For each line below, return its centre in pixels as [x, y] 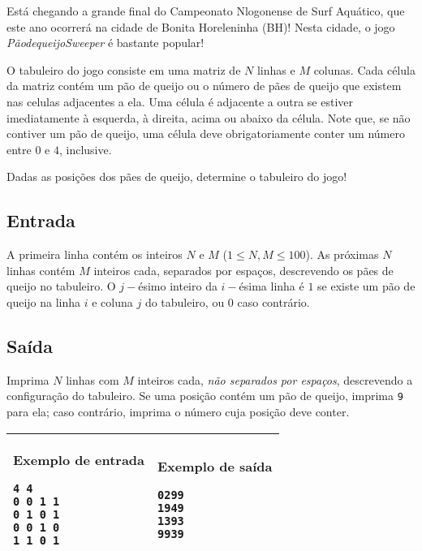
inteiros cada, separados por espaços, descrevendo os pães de [243, 270]
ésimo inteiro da [178, 286]
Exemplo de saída [215, 466]
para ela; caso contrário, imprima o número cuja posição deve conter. [178, 411]
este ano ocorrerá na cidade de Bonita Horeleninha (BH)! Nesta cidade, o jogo [201, 26]
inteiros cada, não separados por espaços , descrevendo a [275, 379]
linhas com [93, 379]
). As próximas [342, 254]
